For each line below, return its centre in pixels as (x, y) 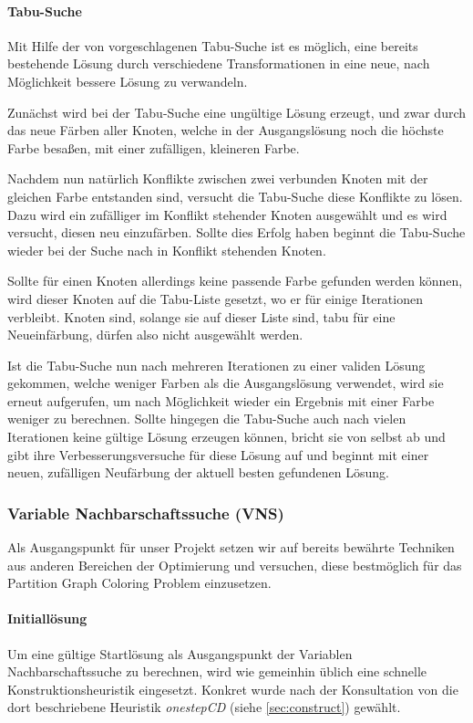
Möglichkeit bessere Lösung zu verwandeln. (128, 81)
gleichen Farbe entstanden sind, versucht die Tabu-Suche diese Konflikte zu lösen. (235, 196)
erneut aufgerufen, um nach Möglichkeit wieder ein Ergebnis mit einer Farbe (221, 400)
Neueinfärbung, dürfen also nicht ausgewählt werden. (155, 335)
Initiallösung (47, 618)
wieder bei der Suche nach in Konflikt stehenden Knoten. (167, 250)
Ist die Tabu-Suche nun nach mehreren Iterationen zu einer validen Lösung (216, 365)
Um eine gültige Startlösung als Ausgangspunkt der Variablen (180, 653)
